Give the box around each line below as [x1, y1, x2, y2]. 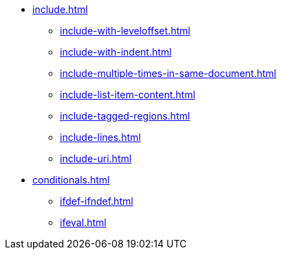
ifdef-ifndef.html [60, 195, 133, 207]
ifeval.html [60, 217, 107, 228]
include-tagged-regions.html [60, 110, 191, 122]
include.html [32, 3, 88, 15]
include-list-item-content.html [60, 89, 195, 100]
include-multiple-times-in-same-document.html [60, 67, 276, 79]
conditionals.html [32, 174, 110, 186]
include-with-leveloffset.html [60, 25, 191, 36]
